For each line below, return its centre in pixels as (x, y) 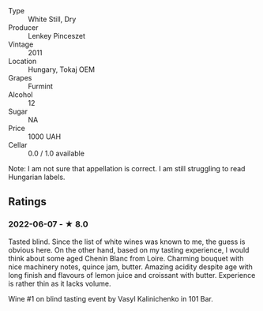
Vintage (21, 44)
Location (23, 61)
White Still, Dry (52, 19)
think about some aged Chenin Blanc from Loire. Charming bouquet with (126, 258)
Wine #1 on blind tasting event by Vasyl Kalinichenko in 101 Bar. (111, 298)
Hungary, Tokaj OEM (62, 69)
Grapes (20, 78)
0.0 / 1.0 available (56, 153)
